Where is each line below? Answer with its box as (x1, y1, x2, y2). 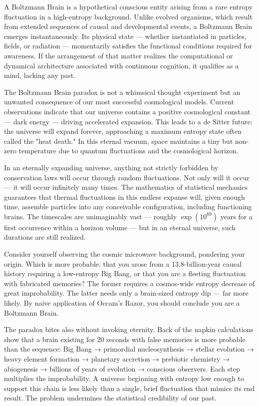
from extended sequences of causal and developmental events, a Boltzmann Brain (4, 21, 252, 31)
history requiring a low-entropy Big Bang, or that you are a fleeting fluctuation (4, 268, 246, 279)
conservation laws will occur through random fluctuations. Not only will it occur (4, 172, 250, 182)
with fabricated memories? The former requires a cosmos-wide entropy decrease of (4, 278, 255, 288)
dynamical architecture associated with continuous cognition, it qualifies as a (4, 60, 239, 70)
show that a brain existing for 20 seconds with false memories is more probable (4, 334, 246, 344)
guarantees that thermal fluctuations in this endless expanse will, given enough (4, 191, 245, 202)
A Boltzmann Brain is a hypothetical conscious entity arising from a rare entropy (4, 1, 253, 11)
